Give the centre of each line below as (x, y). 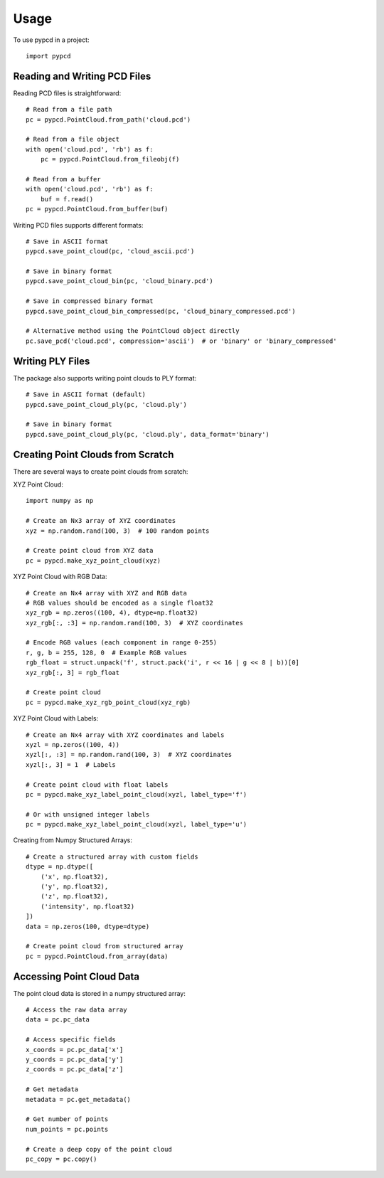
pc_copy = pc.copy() (62, 1159)
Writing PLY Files (52, 361)
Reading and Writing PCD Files (82, 76)
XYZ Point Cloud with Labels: (56, 718)
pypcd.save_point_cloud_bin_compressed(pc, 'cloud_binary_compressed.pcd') (161, 311)
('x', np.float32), (74, 876)
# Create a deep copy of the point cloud (99, 1149)
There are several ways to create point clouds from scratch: (101, 471)
